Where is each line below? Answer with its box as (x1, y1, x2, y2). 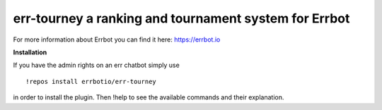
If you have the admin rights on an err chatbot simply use (13, 61, 180, 70)
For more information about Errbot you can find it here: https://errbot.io (13, 35, 221, 44)
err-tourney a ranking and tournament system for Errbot (13, 11, 350, 26)
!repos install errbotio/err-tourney (25, 78, 157, 85)
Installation (13, 48, 47, 56)
